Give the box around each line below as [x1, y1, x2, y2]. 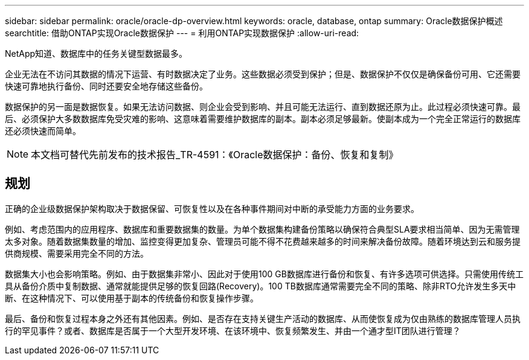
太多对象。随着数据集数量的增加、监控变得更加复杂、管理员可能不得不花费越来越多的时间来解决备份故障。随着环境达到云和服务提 [5, 236, 521, 246]
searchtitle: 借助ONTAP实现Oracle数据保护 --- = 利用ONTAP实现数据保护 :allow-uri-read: [5, 28, 359, 38]
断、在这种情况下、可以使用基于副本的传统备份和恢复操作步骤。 [5, 292, 258, 303]
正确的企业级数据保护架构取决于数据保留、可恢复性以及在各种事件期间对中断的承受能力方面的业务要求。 [5, 203, 419, 214]
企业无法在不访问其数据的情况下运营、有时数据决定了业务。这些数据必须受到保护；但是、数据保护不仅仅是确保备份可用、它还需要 [5, 69, 521, 79]
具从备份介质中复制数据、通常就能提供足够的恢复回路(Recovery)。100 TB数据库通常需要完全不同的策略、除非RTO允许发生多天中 [5, 280, 516, 291]
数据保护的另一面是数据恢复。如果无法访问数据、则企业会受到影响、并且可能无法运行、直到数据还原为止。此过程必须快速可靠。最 [5, 101, 521, 112]
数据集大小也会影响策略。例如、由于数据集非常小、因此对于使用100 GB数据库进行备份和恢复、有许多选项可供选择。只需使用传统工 [5, 268, 524, 279]
